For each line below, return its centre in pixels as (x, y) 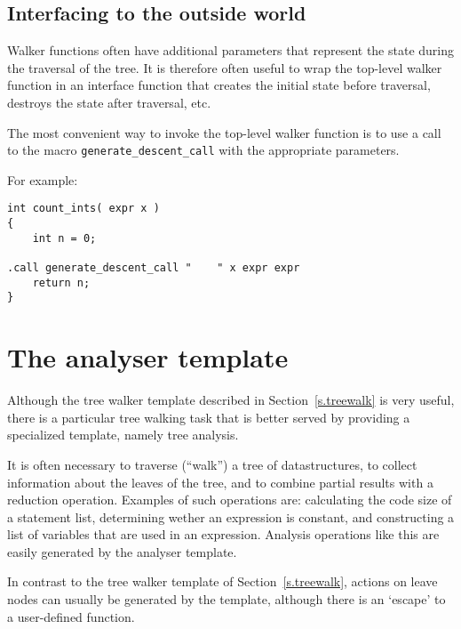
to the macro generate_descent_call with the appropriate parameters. (203, 150)
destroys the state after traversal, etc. (109, 102)
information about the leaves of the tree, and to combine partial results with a (220, 482)
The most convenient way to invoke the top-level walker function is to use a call (224, 132)
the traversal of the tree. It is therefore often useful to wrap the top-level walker (225, 67)
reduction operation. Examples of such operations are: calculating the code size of (230, 500)
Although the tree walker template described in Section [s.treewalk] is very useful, (231, 400)
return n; (61, 282)
